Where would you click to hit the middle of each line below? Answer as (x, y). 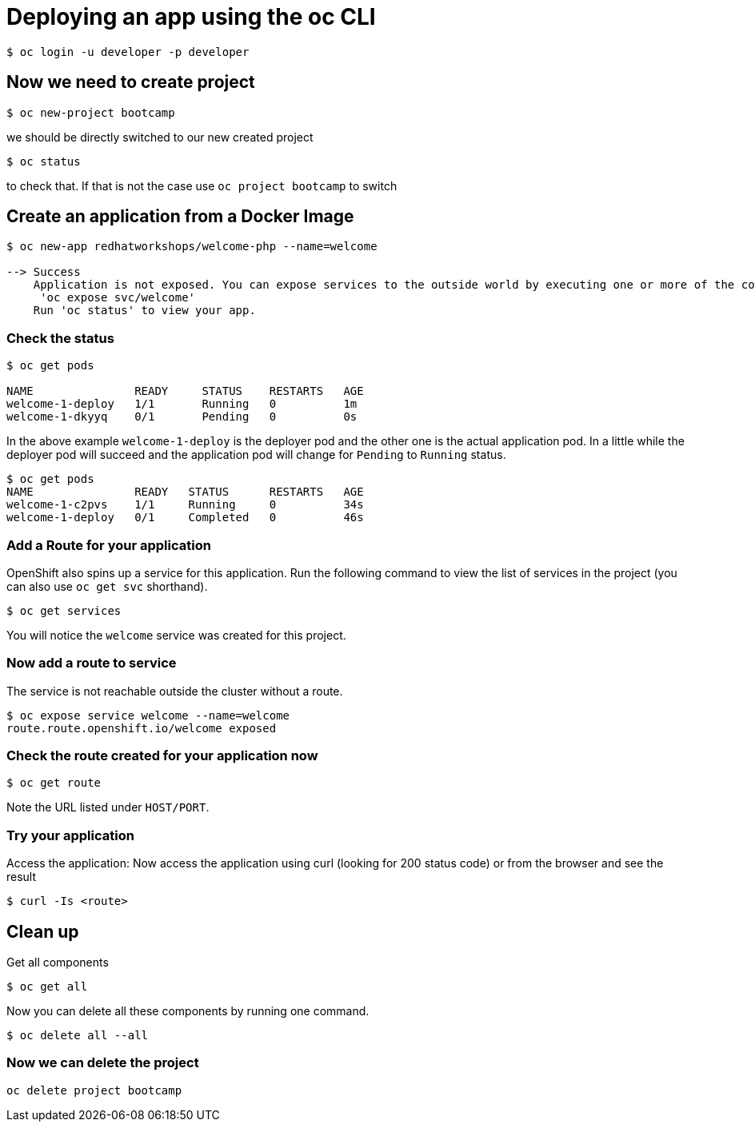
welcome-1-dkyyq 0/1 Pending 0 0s (182, 417)
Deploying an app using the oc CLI (191, 17)
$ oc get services (64, 610)
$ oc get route (54, 783)
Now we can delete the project (103, 1063)
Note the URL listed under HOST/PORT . (108, 807)
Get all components (58, 963)
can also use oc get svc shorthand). (107, 586)
